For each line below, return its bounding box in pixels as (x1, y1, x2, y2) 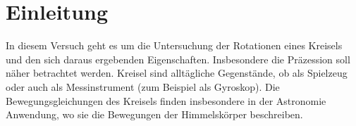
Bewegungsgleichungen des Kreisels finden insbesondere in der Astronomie (6, 93, 326, 108)
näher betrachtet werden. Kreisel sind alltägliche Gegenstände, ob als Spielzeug (6, 65, 348, 80)
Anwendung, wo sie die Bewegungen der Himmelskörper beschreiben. (6, 107, 303, 122)
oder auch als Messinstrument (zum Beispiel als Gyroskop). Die (6, 79, 280, 94)
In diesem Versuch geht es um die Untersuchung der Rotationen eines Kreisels (6, 38, 343, 53)
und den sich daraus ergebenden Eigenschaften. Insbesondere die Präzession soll (6, 51, 350, 66)
